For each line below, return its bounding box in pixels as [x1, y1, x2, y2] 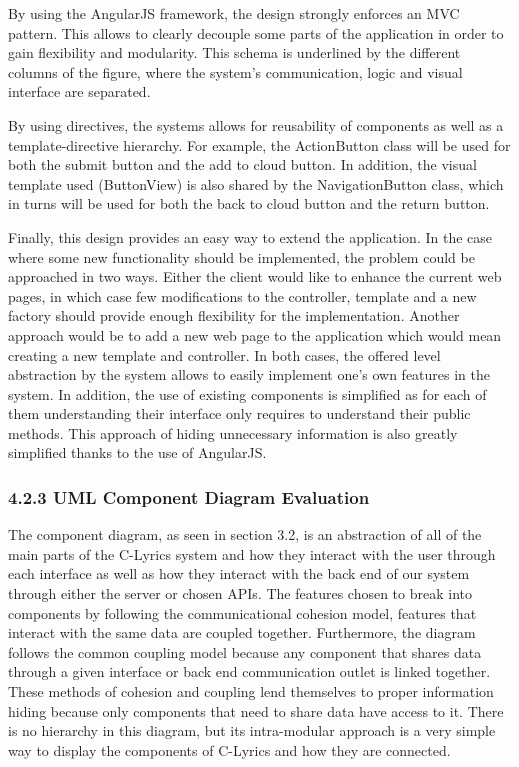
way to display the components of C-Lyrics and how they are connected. [8, 739, 451, 760]
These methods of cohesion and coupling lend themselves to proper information [8, 681, 494, 702]
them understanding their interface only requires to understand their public [8, 403, 471, 424]
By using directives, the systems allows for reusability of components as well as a [8, 114, 504, 135]
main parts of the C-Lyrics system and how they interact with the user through [8, 543, 496, 564]
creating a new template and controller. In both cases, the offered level [8, 344, 441, 365]
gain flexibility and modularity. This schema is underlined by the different [8, 42, 461, 63]
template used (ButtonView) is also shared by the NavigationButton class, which [8, 173, 504, 194]
